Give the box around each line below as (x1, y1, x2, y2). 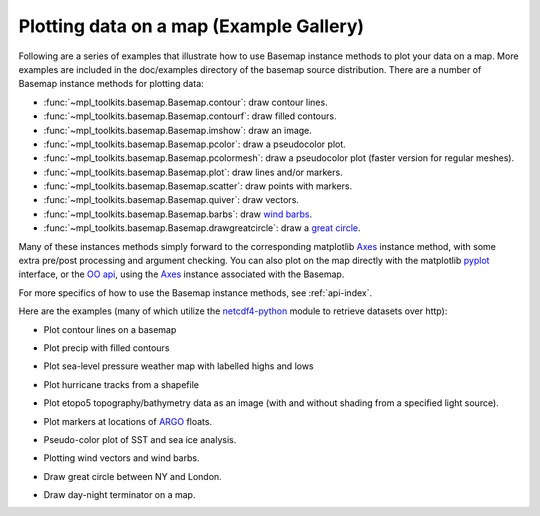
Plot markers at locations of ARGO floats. (43, 415, 213, 427)
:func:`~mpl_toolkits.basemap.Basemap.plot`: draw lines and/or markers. (43, 166, 344, 178)
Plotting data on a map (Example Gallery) (18, 15, 365, 37)
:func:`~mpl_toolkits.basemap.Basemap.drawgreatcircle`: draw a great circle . (43, 222, 361, 234)
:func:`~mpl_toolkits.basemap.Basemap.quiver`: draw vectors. (43, 194, 300, 206)
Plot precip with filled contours (43, 341, 170, 354)
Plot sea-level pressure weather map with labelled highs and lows (43, 360, 314, 372)
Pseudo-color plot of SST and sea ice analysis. (43, 433, 237, 445)
